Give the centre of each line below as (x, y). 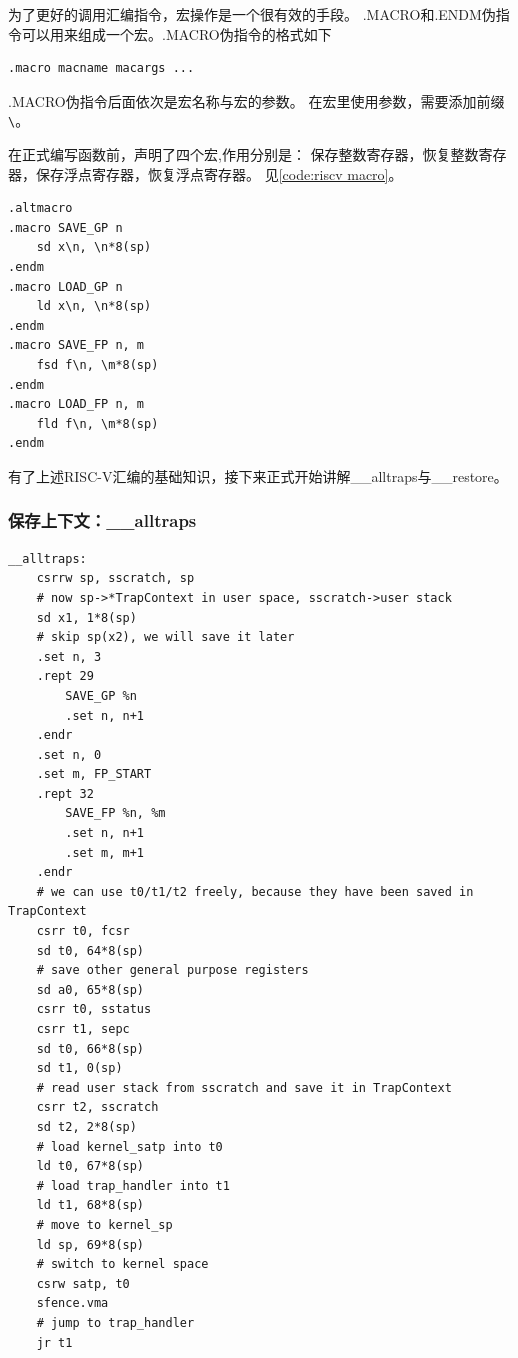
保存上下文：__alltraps (102, 520)
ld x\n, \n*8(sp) (94, 306)
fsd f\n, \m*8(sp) (97, 364)
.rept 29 (65, 676)
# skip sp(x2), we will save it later (165, 637)
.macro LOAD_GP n (65, 286)
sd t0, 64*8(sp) (90, 950)
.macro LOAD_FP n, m (76, 404)
